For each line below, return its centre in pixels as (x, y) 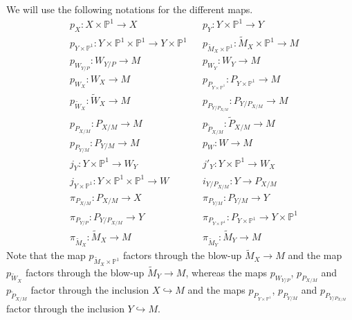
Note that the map (46, 255)
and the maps (216, 290)
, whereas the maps (226, 272)
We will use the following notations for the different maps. (130, 9)
